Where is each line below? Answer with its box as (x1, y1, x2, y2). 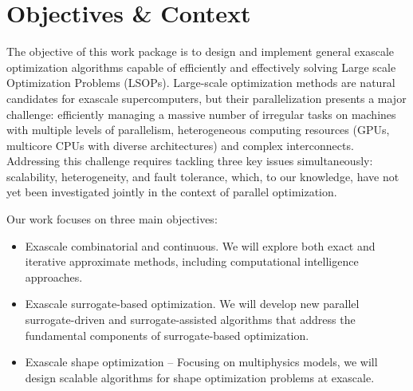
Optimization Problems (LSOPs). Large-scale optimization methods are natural (6, 74, 395, 91)
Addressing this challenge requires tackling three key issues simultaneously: (6, 152, 373, 169)
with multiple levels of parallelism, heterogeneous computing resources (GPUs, (6, 121, 390, 138)
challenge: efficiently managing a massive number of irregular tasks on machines (6, 105, 396, 122)
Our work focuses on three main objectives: (6, 211, 218, 227)
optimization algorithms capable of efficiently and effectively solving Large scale (6, 58, 396, 75)
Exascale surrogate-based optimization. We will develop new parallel (25, 295, 360, 312)
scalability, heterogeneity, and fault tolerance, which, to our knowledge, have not (6, 168, 399, 184)
